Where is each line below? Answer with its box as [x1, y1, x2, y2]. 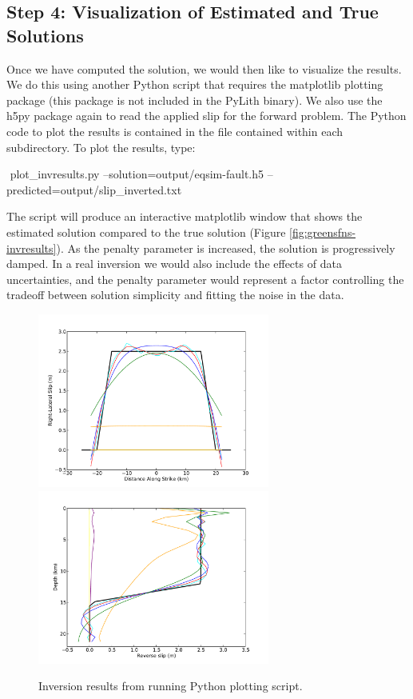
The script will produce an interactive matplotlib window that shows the [6, 208, 363, 225]
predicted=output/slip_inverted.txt [6, 181, 182, 198]
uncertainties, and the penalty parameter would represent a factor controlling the [6, 270, 404, 287]
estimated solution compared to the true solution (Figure [6, 223, 286, 240]
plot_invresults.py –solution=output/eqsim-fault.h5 [10, 166, 264, 182]
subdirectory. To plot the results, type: [6, 138, 196, 155]
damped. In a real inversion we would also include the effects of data [6, 255, 342, 272]
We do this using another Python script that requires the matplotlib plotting [6, 76, 383, 93]
